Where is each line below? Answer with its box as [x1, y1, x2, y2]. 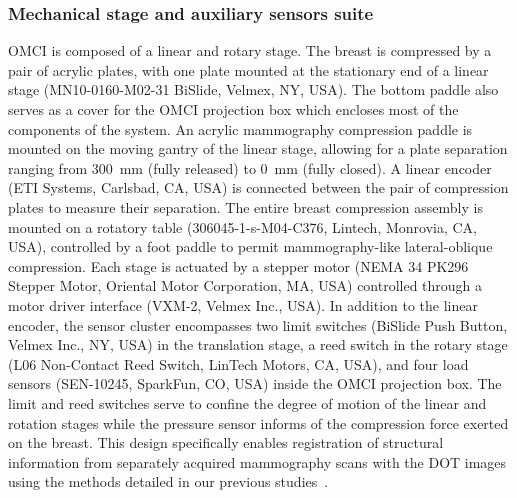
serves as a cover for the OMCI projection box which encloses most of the [8, 99, 459, 119]
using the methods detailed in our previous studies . [8, 471, 329, 492]
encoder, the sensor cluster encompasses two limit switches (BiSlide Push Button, [8, 314, 508, 335]
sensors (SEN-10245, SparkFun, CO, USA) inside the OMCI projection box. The [8, 373, 502, 394]
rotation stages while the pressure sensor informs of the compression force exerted [8, 412, 509, 433]
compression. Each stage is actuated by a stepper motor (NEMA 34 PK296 [8, 255, 469, 276]
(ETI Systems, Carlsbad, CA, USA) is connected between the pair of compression [8, 177, 509, 198]
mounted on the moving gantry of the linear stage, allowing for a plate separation [8, 138, 508, 159]
